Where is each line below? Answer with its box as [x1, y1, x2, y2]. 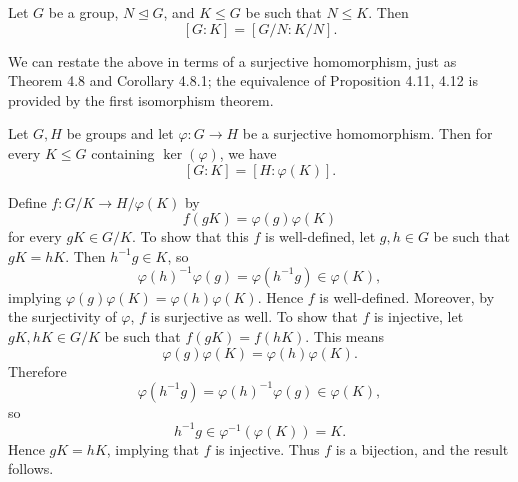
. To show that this [132, 226, 249, 247]
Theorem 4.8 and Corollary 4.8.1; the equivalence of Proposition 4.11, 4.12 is [8, 70, 478, 91]
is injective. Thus [215, 438, 320, 459]
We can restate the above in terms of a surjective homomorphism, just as [8, 50, 457, 71]
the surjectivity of [8, 306, 117, 327]
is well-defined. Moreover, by [319, 286, 495, 307]
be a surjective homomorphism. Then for [242, 123, 493, 144]
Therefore [8, 360, 67, 381]
